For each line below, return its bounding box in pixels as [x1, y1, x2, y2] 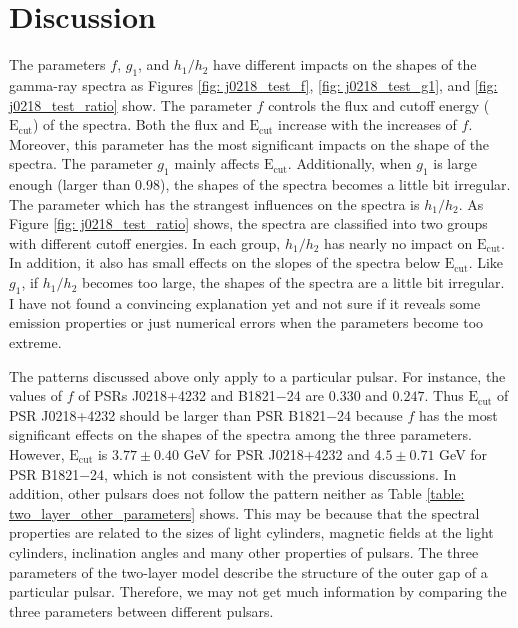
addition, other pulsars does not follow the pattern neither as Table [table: [9, 483, 465, 504]
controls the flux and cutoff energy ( [268, 94, 490, 115]
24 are [286, 385, 325, 406]
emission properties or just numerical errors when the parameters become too [9, 312, 484, 333]
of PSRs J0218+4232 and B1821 [78, 385, 276, 406]
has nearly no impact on [324, 232, 473, 253]
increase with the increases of [278, 114, 457, 135]
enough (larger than [9, 174, 131, 195]
